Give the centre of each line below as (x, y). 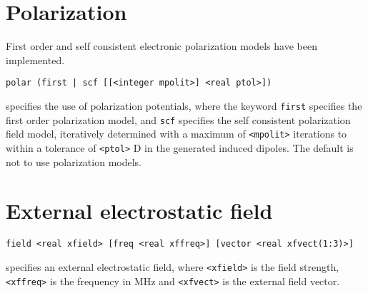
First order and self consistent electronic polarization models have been (161, 46)
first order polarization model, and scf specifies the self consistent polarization (178, 119)
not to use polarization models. (74, 161)
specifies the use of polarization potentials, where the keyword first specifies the (184, 105)
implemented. (35, 60)
